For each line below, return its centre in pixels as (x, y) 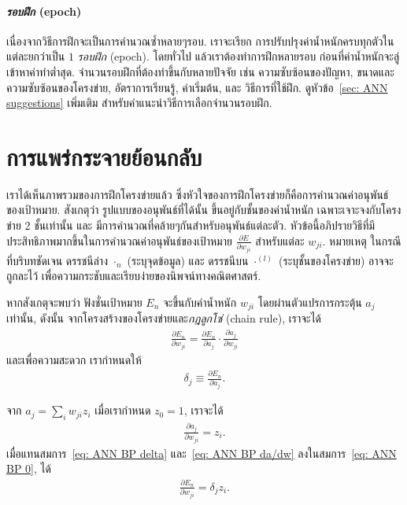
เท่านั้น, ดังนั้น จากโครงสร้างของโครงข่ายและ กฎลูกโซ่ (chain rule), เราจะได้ (164, 318)
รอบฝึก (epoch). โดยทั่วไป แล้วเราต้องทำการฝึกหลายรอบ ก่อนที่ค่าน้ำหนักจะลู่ (239, 56)
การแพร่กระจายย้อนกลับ (104, 156)
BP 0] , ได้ (29, 468)
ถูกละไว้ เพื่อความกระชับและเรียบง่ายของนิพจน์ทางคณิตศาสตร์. (134, 276)
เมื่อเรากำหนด (123, 410)
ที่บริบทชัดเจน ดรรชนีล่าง (57, 260)
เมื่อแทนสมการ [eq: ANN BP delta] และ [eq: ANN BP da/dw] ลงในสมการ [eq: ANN (202, 453)
